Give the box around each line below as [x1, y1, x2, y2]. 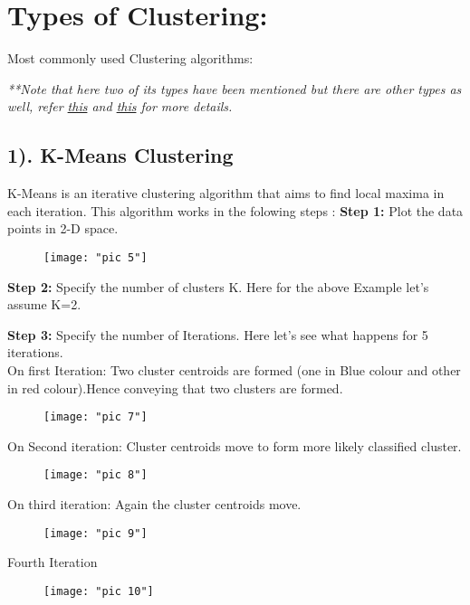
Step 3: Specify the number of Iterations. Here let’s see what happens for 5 [7, 325, 428, 344]
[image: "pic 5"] [43, 251, 148, 264]
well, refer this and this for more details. [7, 97, 233, 116]
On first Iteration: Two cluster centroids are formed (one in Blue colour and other [7, 360, 461, 379]
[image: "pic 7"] [43, 411, 148, 424]
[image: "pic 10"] [43, 584, 154, 598]
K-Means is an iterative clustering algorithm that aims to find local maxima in [7, 184, 445, 203]
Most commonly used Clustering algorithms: [7, 49, 254, 68]
